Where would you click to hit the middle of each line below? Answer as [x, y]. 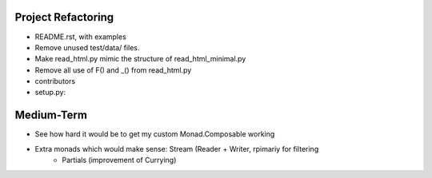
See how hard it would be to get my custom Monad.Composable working [155, 134]
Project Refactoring [64, 17]
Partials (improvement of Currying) [119, 160]
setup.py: [50, 93]
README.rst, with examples [81, 37]
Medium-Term [51, 115]
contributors [55, 81]
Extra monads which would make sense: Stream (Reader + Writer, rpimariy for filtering [177, 148]
